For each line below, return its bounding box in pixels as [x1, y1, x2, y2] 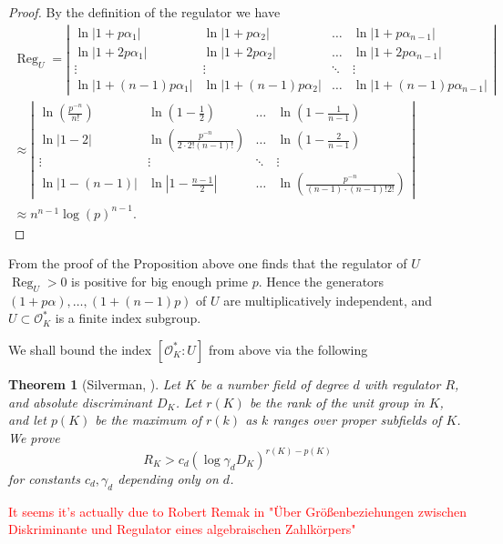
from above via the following [208, 339, 368, 358]
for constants [8, 468, 80, 488]
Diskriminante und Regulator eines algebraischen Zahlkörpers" [8, 519, 356, 539]
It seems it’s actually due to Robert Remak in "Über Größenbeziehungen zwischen [8, 501, 467, 520]
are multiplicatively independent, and [223, 290, 433, 309]
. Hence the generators [258, 271, 385, 290]
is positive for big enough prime [71, 271, 248, 290]
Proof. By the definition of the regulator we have [8, 3, 281, 21]
